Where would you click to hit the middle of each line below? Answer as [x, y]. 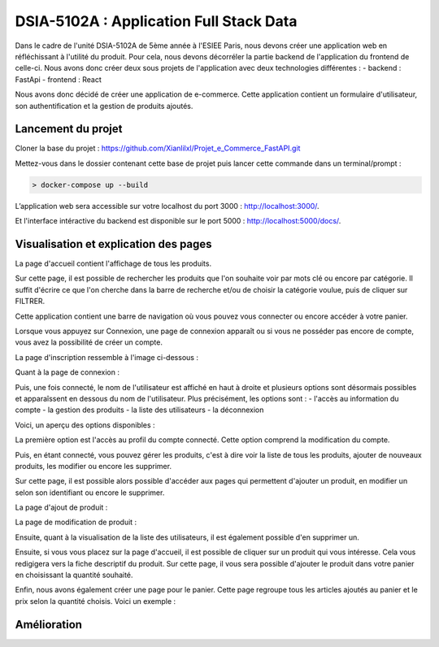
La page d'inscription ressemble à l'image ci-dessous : [107, 357]
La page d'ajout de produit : [61, 507]
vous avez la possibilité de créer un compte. [89, 342]
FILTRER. [30, 302]
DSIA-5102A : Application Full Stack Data [156, 21]
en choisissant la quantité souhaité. [74, 575]
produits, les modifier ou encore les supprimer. [93, 466]
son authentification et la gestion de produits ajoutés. [104, 106]
